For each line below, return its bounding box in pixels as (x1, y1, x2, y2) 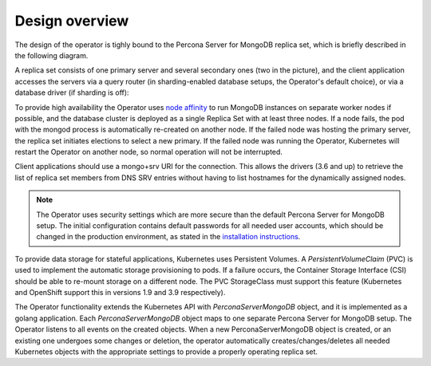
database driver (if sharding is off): (14, 88, 129, 97)
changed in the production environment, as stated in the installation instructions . (36, 232, 301, 242)
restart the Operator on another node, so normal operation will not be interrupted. (14, 148, 283, 157)
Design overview (14, 12, 129, 30)
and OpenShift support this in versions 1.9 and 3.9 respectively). (14, 287, 226, 297)
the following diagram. (14, 50, 89, 60)
